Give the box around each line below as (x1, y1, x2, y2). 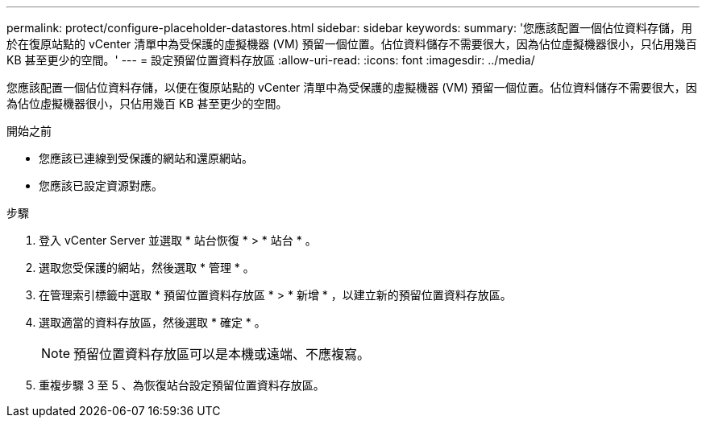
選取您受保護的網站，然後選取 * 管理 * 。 (39, 261, 255, 274)
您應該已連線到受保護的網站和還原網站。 (39, 151, 253, 165)
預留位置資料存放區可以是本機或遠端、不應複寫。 (73, 346, 371, 362)
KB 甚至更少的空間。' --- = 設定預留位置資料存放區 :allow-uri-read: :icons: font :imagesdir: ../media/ (6, 53, 535, 67)
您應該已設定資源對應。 (39, 179, 163, 192)
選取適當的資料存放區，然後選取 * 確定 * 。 (39, 315, 266, 329)
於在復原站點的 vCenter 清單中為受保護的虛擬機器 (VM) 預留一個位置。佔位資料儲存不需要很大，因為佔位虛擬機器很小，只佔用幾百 (6, 37, 697, 51)
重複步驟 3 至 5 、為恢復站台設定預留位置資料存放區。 (39, 378, 325, 392)
